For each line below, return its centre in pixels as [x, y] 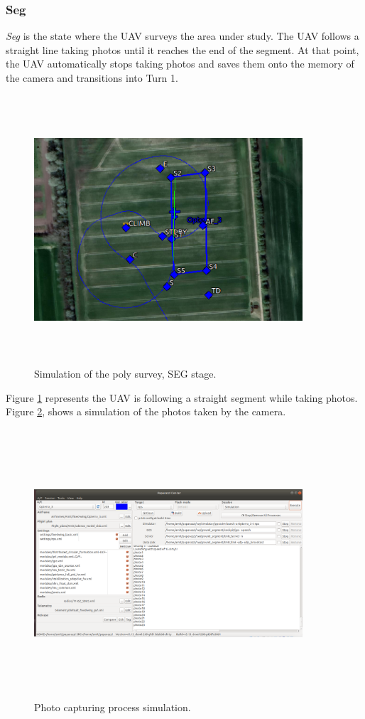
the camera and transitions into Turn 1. [92, 78]
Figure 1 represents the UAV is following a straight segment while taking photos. [182, 397]
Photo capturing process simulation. [113, 707]
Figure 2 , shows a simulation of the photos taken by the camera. [146, 411]
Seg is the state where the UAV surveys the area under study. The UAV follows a [182, 36]
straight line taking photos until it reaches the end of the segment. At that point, [182, 49]
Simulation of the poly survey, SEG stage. [125, 374]
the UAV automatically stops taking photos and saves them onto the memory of [180, 64]
